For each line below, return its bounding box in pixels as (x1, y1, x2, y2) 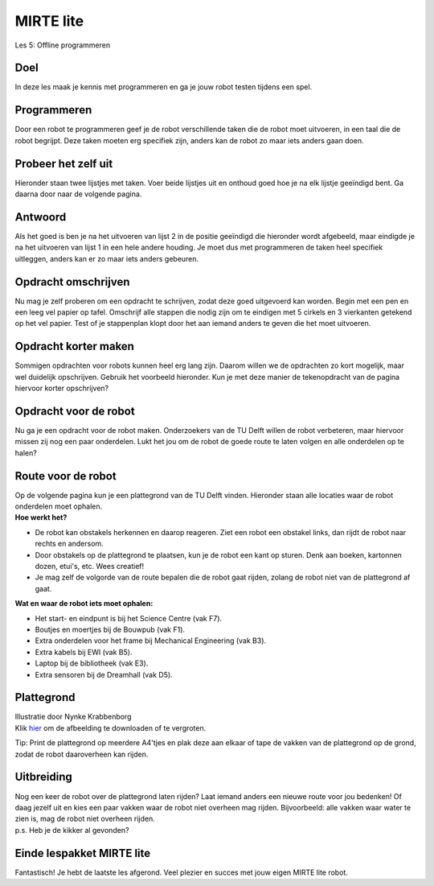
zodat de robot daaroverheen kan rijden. (14, 749, 149, 759)
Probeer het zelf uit (14, 157, 113, 171)
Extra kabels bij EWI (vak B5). (35, 647, 133, 657)
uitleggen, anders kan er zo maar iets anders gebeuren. (14, 253, 199, 263)
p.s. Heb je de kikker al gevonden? (14, 825, 129, 834)
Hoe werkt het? (14, 513, 68, 522)
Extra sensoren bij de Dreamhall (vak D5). (35, 670, 173, 679)
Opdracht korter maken (14, 340, 134, 353)
